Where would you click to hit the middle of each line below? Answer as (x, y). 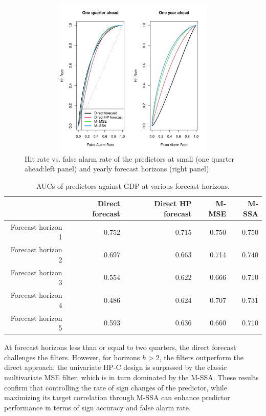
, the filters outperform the (201, 357)
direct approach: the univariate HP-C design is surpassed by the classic (116, 367)
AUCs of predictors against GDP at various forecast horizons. (133, 185)
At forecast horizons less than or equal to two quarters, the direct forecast (120, 347)
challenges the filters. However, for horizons (72, 357)
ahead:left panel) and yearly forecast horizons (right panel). (118, 169)
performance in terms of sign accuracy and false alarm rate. (97, 407)
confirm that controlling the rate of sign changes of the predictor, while (116, 387)
